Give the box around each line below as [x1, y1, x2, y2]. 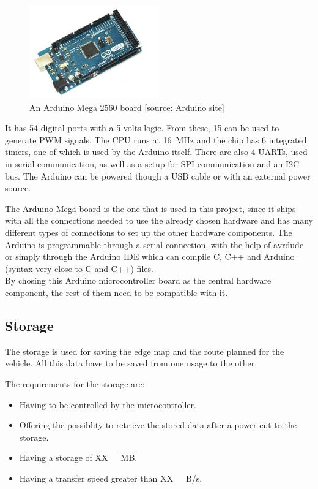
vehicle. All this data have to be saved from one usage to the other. [5, 357, 257, 370]
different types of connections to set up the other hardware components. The [5, 226, 292, 239]
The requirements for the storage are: [5, 377, 145, 390]
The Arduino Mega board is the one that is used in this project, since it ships [5, 202, 296, 214]
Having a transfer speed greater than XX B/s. [19, 471, 202, 484]
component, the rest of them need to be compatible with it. [5, 286, 228, 298]
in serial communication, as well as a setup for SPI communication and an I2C [5, 157, 300, 170]
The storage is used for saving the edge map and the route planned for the [5, 344, 284, 357]
